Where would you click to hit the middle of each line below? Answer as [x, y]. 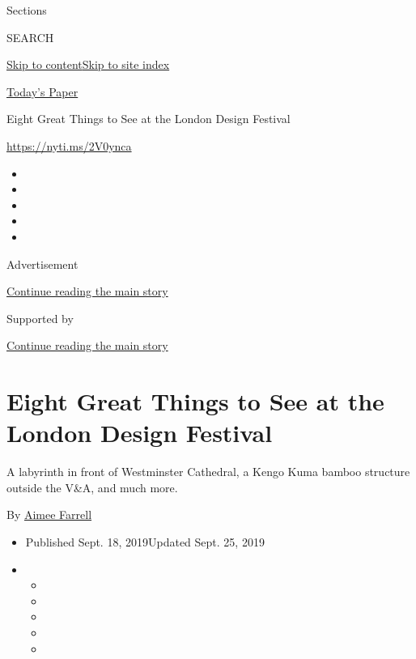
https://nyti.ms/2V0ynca [69, 145]
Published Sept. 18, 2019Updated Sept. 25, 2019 [145, 542]
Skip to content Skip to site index [88, 64]
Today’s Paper [42, 91]
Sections [27, 10]
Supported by [40, 318]
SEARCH [30, 37]
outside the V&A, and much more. [92, 487]
